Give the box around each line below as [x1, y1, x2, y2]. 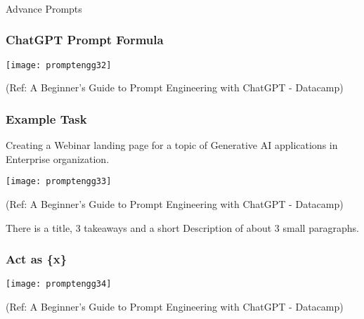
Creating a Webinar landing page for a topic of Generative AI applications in [6, 138, 338, 152]
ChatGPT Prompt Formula [6, 31, 164, 48]
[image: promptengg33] [6, 176, 112, 187]
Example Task [6, 110, 87, 127]
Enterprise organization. [6, 151, 110, 166]
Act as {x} [6, 250, 67, 268]
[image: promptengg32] [6, 60, 112, 70]
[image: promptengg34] [6, 279, 112, 289]
